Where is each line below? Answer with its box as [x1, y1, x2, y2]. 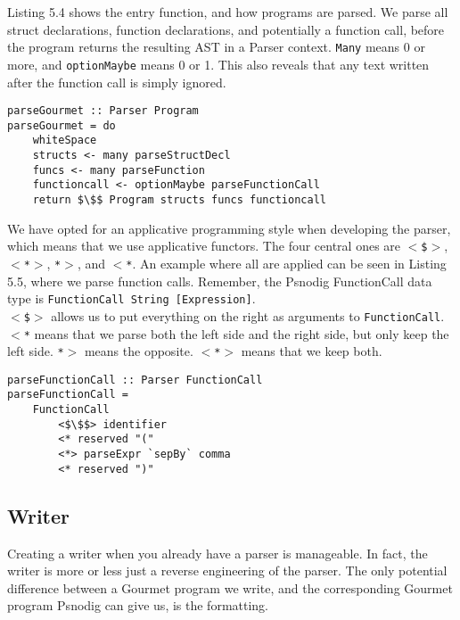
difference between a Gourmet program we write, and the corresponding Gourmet [7, 578, 453, 597]
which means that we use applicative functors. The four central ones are [7, 236, 401, 255]
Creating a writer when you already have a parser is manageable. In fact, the [7, 543, 428, 562]
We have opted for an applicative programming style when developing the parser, [7, 219, 451, 237]
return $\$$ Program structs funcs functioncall [32, 194, 326, 207]
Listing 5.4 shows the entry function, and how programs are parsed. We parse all [7, 3, 448, 21]
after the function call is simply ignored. [7, 72, 226, 91]
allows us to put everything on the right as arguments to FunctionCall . [51, 306, 445, 325]
